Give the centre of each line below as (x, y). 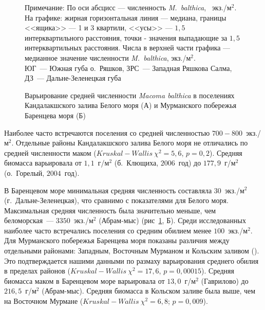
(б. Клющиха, (136, 163)
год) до (190, 163)
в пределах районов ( (37, 271)
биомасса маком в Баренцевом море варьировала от (84, 280)
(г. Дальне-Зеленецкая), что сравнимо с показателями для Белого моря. (116, 200)
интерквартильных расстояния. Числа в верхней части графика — (128, 48)
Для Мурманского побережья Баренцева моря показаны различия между (117, 240)
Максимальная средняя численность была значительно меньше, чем (110, 210)
